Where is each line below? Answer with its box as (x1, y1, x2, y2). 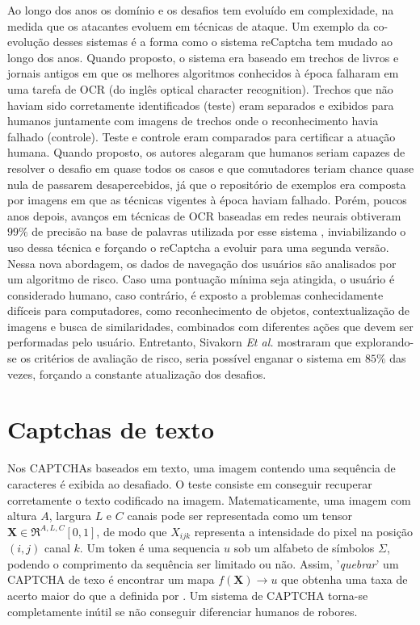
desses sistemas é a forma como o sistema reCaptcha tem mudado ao (52, 33, 393, 50)
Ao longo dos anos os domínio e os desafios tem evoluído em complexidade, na (7, 2, 394, 18)
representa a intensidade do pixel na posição (194, 522, 413, 539)
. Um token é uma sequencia (79, 539, 220, 556)
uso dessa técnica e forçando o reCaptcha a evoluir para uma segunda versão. (7, 238, 389, 255)
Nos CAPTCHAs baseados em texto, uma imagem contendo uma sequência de (7, 459, 396, 476)
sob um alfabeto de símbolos (233, 539, 375, 556)
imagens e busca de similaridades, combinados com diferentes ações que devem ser (7, 317, 414, 334)
